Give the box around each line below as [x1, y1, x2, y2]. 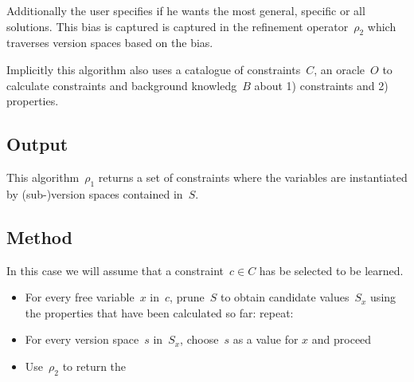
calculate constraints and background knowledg [6, 77, 237, 93]
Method [6, 224, 72, 249]
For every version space [25, 331, 139, 348]
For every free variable [25, 289, 135, 305]
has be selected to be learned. [259, 262, 404, 278]
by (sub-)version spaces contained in [6, 185, 183, 202]
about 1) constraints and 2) [254, 77, 389, 93]
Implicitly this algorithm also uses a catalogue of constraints [6, 61, 301, 77]
